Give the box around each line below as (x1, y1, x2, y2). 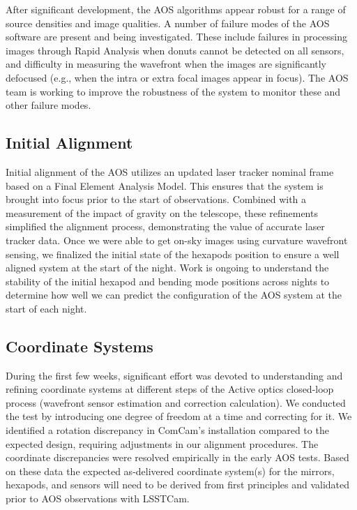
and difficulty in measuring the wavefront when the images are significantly (6, 57, 327, 71)
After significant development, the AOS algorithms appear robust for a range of (6, 2, 346, 16)
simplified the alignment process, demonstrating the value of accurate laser (6, 219, 325, 234)
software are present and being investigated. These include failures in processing (6, 29, 347, 44)
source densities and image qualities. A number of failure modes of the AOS (6, 15, 330, 30)
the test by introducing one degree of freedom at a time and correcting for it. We (6, 409, 352, 423)
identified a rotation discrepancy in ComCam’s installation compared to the (6, 423, 329, 437)
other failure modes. (6, 98, 91, 112)
